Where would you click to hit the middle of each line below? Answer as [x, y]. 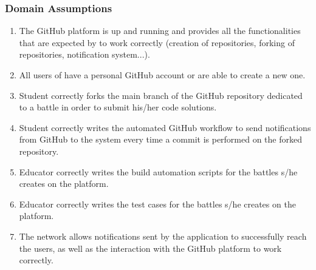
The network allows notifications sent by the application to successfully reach [163, 236]
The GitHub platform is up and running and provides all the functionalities [160, 31]
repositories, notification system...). [84, 54]
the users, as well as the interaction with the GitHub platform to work [150, 248]
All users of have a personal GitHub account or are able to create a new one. [162, 75]
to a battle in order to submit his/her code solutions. [118, 107]
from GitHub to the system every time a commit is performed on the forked [161, 139]
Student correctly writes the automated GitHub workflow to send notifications [165, 127]
